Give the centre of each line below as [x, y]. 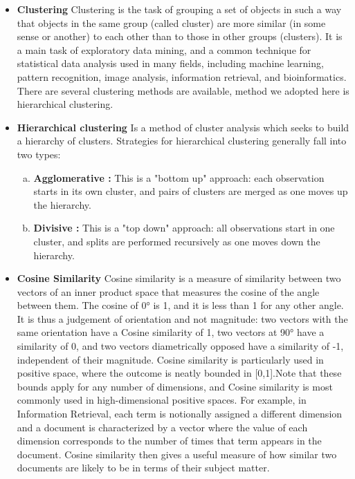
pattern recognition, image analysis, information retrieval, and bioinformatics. [182, 76]
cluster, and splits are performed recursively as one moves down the [177, 241]
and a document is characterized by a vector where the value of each [162, 427]
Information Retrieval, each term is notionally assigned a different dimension [180, 414]
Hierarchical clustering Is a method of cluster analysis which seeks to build [183, 127]
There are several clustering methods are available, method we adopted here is [183, 90]
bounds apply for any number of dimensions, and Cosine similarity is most [175, 386]
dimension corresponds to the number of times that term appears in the [169, 441]
